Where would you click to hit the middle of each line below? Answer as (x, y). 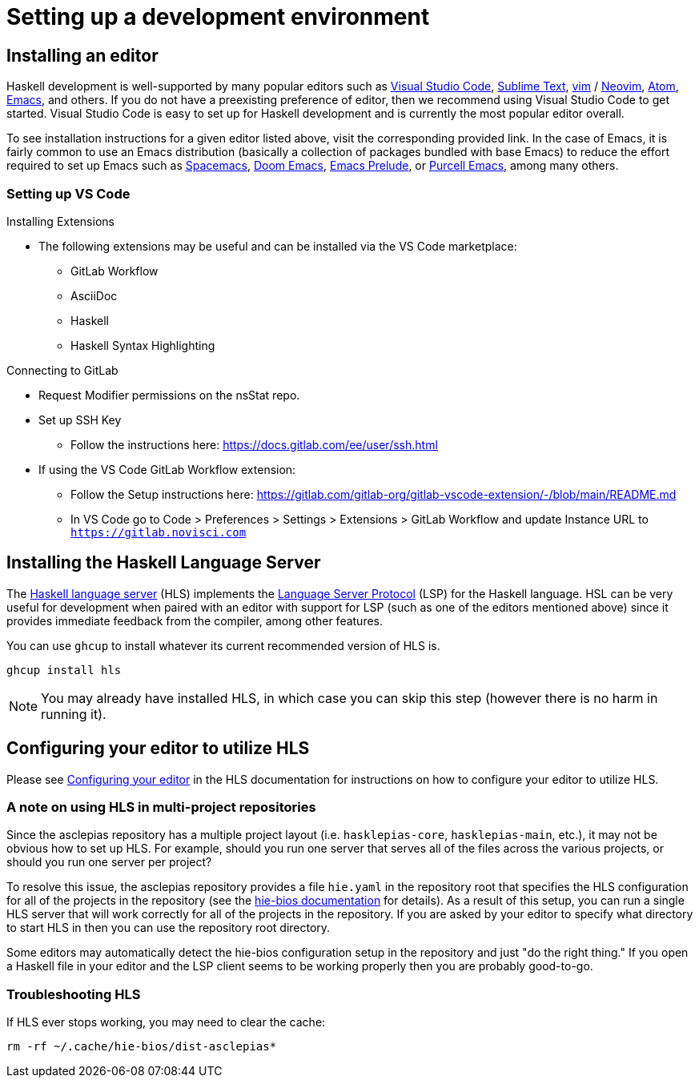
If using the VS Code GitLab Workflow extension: (167, 469)
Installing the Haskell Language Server (164, 563)
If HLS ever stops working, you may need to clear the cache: (166, 1022)
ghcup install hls (64, 670)
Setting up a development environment (218, 17)
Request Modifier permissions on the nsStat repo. (169, 395)
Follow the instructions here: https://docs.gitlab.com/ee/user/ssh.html (254, 444)
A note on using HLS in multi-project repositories (161, 807)
